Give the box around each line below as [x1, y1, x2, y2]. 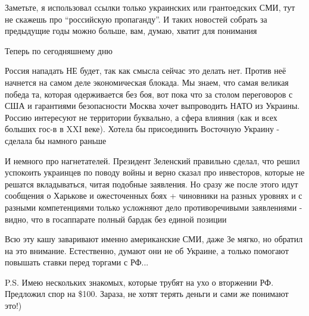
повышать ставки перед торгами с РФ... [5, 256, 149, 268]
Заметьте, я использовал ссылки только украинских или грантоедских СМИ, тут [5, 1, 295, 13]
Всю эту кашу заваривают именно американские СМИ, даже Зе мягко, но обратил [5, 233, 303, 245]
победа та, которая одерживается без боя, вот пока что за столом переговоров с [5, 87, 293, 100]
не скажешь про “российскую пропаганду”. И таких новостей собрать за [5, 12, 267, 25]
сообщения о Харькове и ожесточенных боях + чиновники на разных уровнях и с [5, 189, 302, 202]
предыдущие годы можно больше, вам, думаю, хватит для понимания [5, 24, 257, 37]
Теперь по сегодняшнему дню [5, 44, 113, 57]
